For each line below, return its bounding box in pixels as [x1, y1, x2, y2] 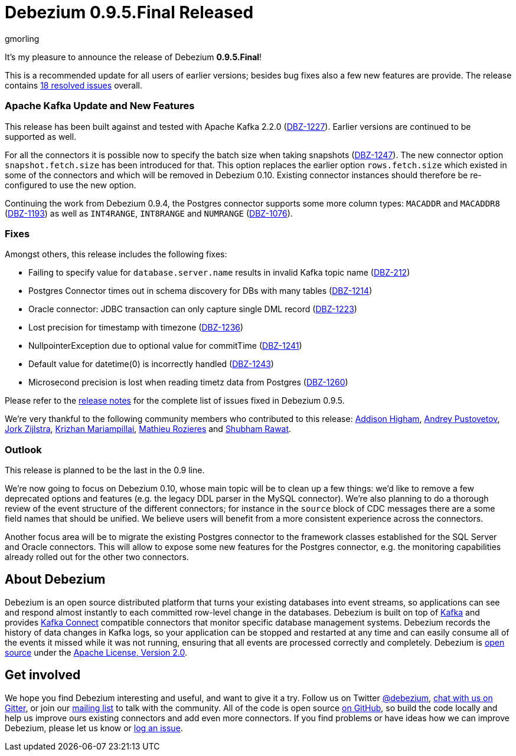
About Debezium [5, 572, 106, 587]
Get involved [5, 667, 81, 683]
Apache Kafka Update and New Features [5, 100, 195, 112]
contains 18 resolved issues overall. [5, 80, 142, 90]
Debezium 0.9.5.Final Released [5, 2, 254, 22]
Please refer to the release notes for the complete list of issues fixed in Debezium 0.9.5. [5, 395, 345, 406]
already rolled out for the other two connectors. [5, 552, 189, 562]
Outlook [5, 443, 42, 456]
